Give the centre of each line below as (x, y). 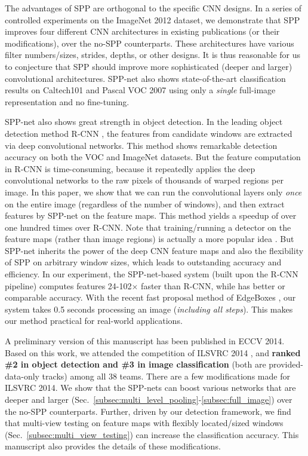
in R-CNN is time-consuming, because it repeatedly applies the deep (130, 168)
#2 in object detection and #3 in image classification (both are (135, 364)
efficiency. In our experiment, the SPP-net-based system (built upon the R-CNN (152, 274)
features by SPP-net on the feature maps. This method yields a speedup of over (151, 215)
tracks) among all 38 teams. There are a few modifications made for (166, 376)
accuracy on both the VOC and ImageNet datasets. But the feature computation (153, 157)
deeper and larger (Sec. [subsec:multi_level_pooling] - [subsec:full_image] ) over (149, 399)
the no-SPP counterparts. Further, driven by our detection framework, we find (148, 411)
